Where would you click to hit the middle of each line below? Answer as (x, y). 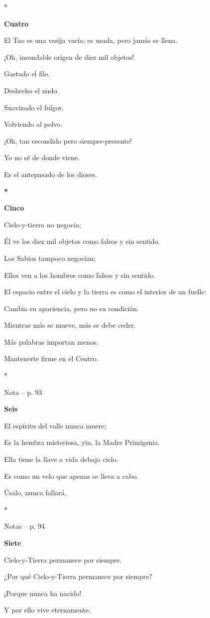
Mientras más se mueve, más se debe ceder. (70, 325)
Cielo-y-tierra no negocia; (43, 224)
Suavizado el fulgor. (34, 107)
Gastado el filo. (27, 74)
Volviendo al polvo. (33, 124)
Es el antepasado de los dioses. (51, 174)
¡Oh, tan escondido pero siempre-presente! (68, 140)
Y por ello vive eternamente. (48, 610)
